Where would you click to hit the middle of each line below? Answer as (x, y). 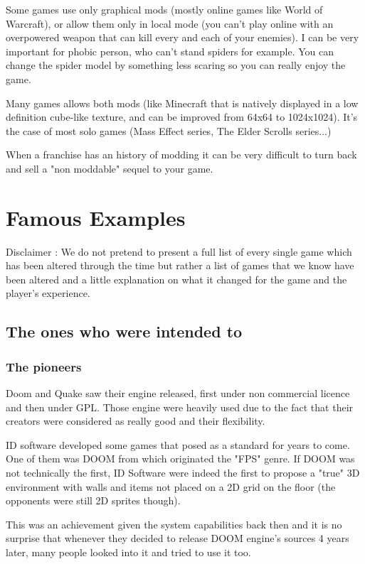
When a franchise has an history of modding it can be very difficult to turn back (181, 154)
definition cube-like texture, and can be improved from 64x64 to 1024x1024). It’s (182, 117)
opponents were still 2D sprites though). (93, 500)
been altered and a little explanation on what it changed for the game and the (176, 279)
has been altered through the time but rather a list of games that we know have (180, 265)
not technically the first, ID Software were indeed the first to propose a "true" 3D (183, 472)
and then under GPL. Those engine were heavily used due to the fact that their (180, 407)
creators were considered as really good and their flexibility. (136, 421)
